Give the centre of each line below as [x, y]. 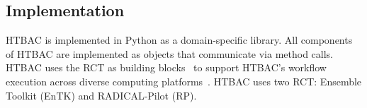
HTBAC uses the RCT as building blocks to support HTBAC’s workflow [166, 67]
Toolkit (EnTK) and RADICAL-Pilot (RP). [101, 95]
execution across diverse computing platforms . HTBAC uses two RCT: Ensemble [184, 81]
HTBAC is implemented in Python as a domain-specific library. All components [179, 40]
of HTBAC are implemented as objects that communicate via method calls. [170, 53]
